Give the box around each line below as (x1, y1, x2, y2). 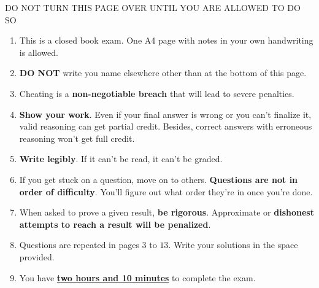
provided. (19, 250, 55, 263)
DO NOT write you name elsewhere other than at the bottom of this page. (19, 66, 307, 79)
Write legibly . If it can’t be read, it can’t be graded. (19, 152, 223, 165)
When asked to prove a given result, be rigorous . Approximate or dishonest (19, 206, 314, 219)
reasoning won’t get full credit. (19, 131, 135, 144)
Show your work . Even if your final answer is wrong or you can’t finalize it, (19, 107, 312, 120)
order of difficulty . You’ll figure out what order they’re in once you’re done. (19, 185, 313, 198)
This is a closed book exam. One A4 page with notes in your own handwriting (19, 34, 313, 47)
